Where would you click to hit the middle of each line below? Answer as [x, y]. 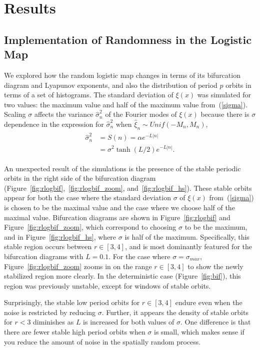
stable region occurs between [48, 246]
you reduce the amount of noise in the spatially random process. [102, 341]
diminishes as [53, 322]
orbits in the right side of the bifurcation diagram [80, 178]
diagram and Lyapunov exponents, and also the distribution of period [111, 85]
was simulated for [224, 95]
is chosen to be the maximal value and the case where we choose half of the [119, 207]
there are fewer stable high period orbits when [75, 332]
